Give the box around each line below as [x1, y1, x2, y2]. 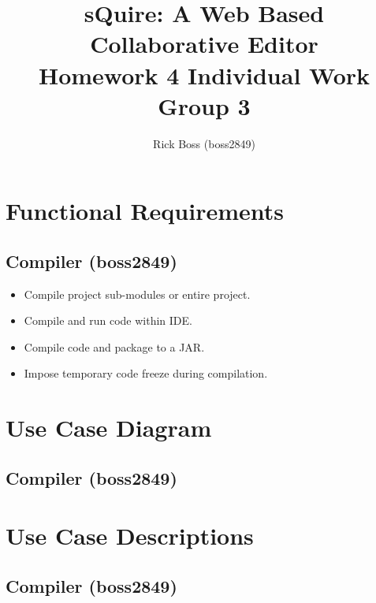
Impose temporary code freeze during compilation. [24, 365, 268, 382]
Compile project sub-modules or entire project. [24, 285, 251, 302]
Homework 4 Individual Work [38, 58, 370, 91]
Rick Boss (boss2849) [153, 135, 255, 151]
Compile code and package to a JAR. [24, 338, 205, 355]
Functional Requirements [6, 195, 284, 227]
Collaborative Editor [90, 28, 318, 60]
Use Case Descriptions [6, 519, 254, 552]
